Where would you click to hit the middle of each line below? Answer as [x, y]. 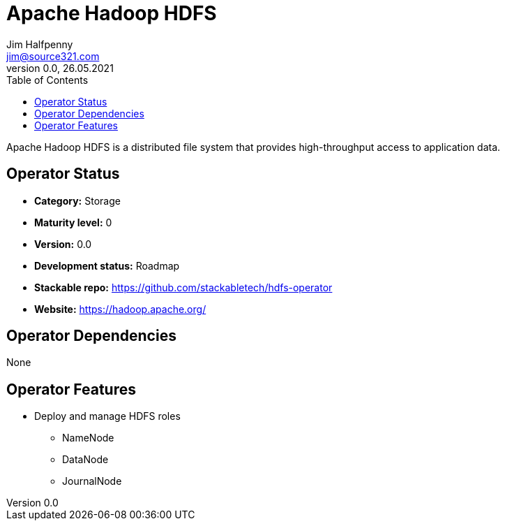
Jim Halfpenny [40, 44]
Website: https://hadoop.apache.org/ [120, 309]
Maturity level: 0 [73, 222]
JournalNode [92, 481]
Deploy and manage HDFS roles [107, 416]
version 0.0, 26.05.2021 [60, 68]
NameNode [88, 438]
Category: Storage [77, 200]
